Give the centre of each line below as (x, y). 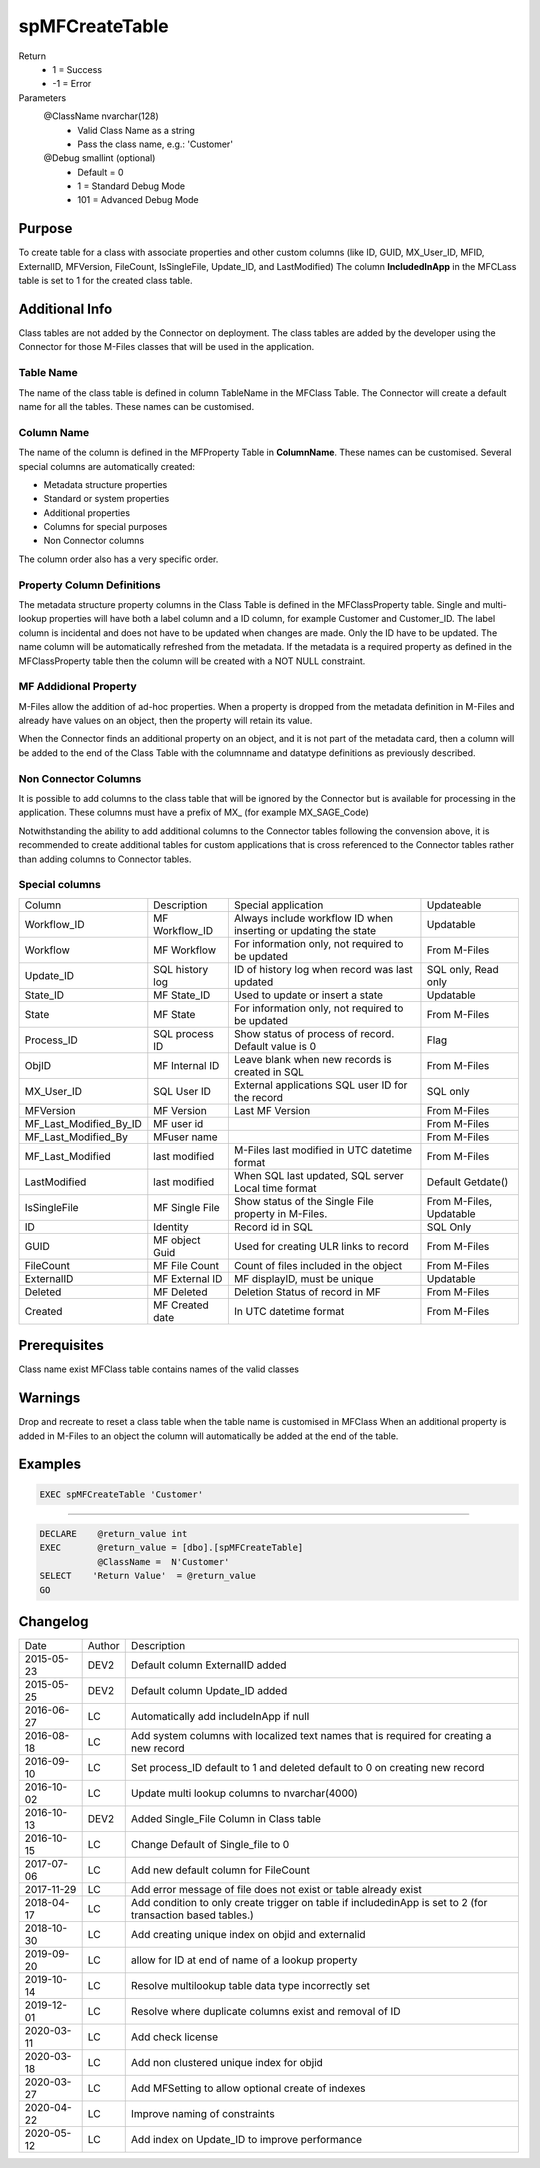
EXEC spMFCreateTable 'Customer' (121, 1494)
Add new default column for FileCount (220, 1870)
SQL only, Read (462, 969)
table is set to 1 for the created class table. (106, 281)
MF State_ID (182, 995)
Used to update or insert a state (308, 995)
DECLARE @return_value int (113, 1534)
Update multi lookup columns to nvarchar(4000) (244, 1793)
